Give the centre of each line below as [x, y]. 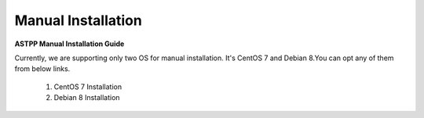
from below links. [42, 69]
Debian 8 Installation [87, 98]
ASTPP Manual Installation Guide [69, 44]
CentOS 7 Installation [88, 87]
